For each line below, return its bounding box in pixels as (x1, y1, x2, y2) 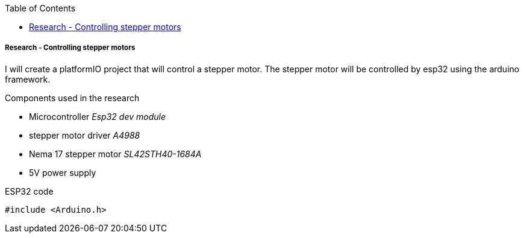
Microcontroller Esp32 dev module (29, 111, 166, 122)
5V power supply (29, 167, 96, 178)
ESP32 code (5, 186, 54, 196)
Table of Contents (5, 3, 76, 13)
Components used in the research (5, 92, 140, 103)
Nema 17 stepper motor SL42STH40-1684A (29, 148, 202, 159)
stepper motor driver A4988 (29, 130, 140, 140)
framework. (5, 74, 51, 84)
